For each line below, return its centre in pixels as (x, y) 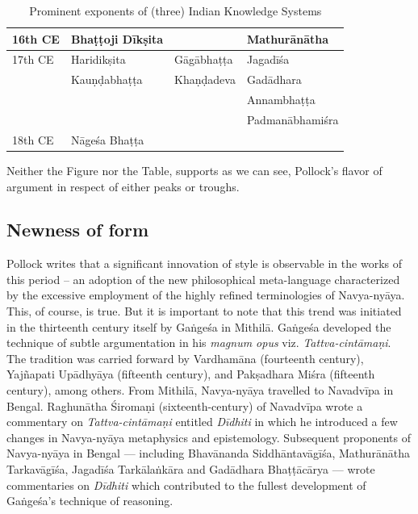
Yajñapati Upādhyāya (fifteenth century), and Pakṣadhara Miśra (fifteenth (191, 374)
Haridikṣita (98, 59)
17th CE (33, 59)
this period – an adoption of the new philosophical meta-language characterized (203, 279)
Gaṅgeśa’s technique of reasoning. (90, 501)
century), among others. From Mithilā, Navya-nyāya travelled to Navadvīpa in (200, 390)
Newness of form (78, 230)
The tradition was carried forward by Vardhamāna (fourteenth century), (185, 358)
